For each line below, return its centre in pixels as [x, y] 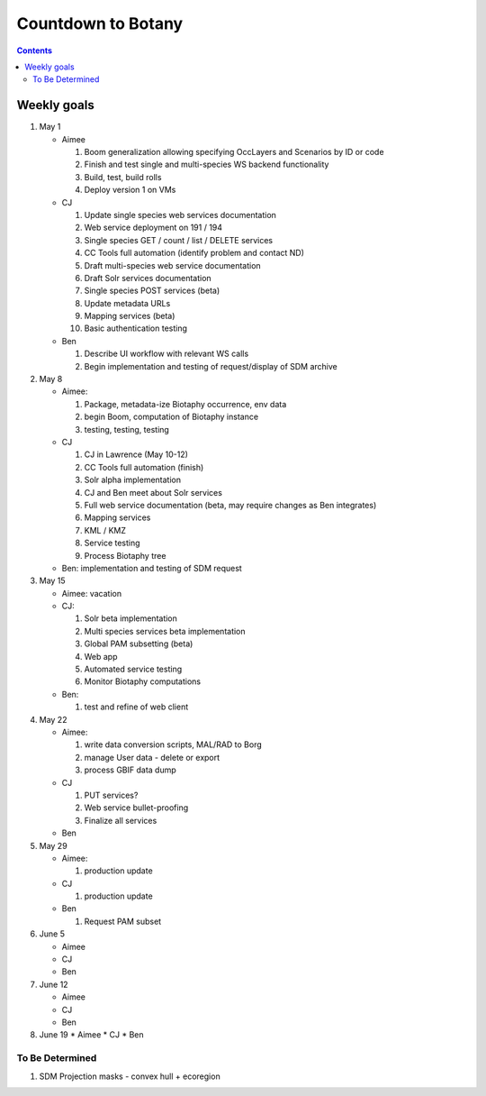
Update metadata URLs [127, 303]
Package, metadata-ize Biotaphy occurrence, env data [185, 404]
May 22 [53, 719]
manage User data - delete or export [152, 757]
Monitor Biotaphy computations [143, 681]
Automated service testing [133, 669]
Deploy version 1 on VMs [130, 190]
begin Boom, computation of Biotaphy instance [171, 417]
